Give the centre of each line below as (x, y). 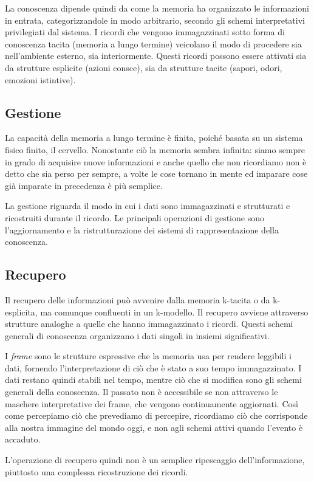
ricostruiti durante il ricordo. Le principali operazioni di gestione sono (135, 217)
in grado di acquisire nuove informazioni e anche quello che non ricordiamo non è (156, 161)
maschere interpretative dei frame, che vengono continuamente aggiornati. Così (152, 403)
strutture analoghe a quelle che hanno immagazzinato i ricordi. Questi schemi (149, 324)
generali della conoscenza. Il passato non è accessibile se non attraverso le (142, 392)
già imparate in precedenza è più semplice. (84, 185)
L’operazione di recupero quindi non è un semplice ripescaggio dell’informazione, (155, 460)
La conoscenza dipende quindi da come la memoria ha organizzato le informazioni (157, 8)
